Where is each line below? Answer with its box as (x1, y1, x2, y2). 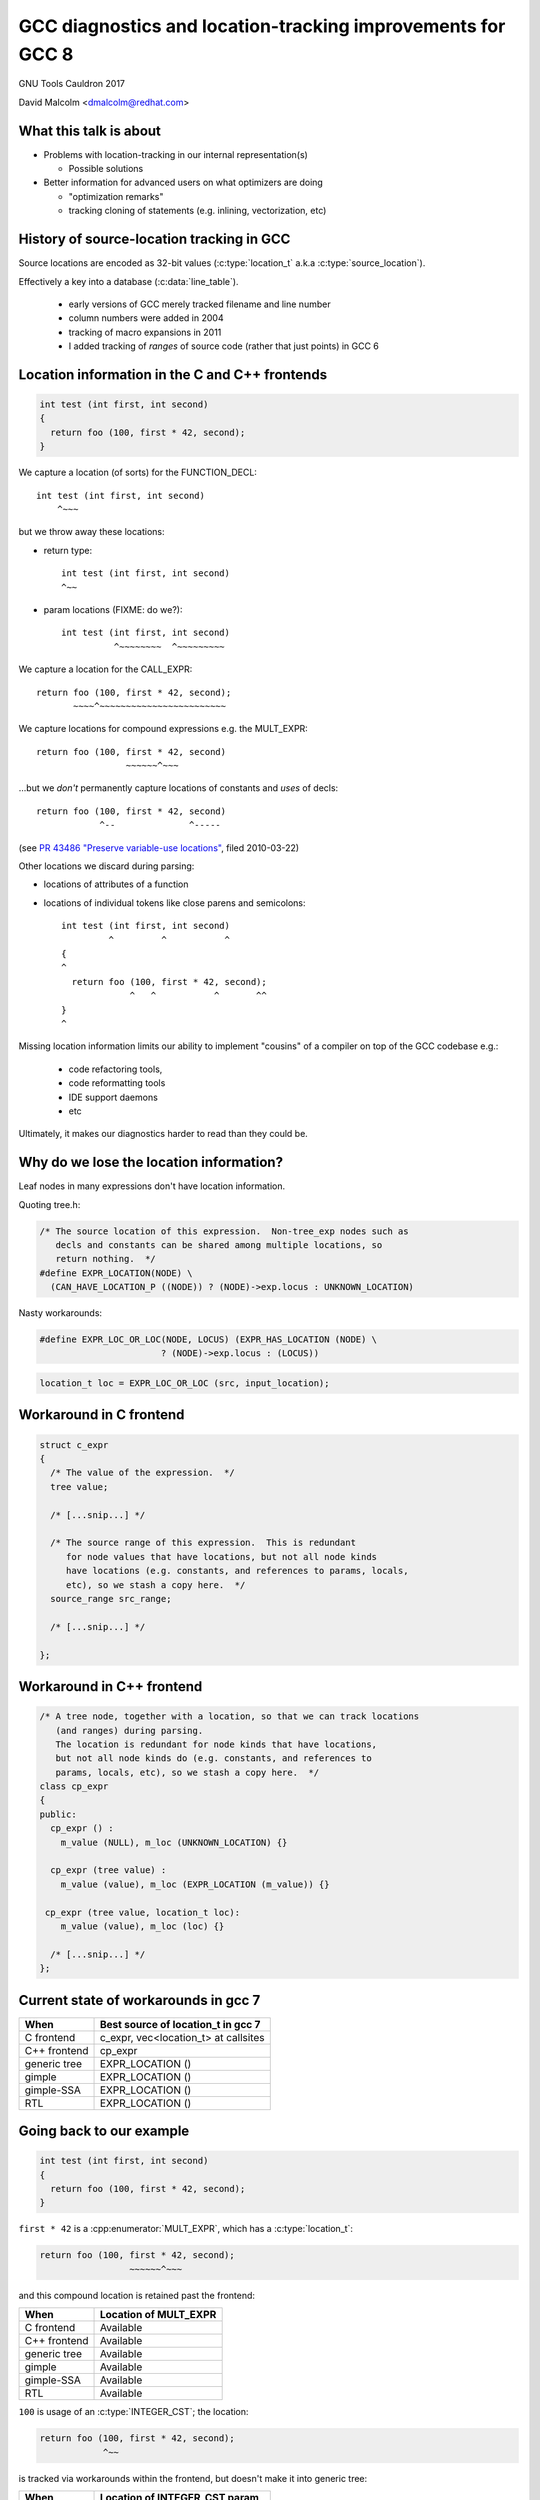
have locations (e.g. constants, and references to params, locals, (65, 1565, 409, 1577)
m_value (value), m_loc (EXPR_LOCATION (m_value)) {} (60, 1878, 330, 1890)
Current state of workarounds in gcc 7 (18, 1991, 261, 2009)
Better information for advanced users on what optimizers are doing (43, 176, 324, 189)
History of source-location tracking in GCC (18, 231, 291, 248)
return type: (43, 544, 93, 556)
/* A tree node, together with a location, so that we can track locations (39, 1711, 420, 1722)
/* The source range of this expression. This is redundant (50, 1537, 357, 1549)
